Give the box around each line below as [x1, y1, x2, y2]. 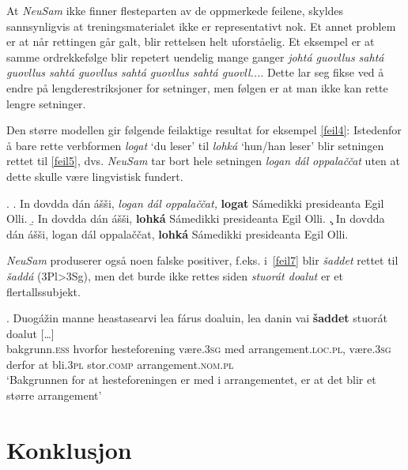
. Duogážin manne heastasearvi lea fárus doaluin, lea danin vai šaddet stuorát [6, 310, 387, 326]
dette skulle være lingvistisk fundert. [6, 167, 183, 184]
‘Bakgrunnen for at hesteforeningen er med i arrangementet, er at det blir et [6, 371, 376, 388]
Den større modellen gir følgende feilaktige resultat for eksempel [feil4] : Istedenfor [6, 122, 402, 138]
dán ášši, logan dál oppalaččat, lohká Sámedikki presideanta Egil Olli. [6, 225, 349, 242]
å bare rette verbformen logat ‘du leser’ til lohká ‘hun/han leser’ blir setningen [6, 137, 384, 153]
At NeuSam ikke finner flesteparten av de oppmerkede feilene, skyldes [6, 2, 344, 18]
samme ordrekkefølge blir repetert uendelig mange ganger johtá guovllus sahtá [6, 48, 384, 65]
